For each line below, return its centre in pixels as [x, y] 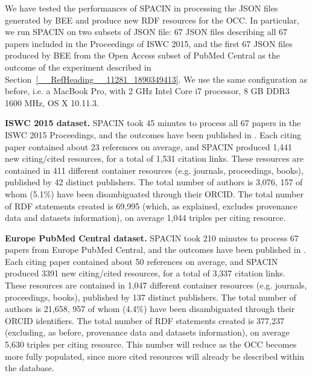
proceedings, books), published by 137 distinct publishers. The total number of [151, 297]
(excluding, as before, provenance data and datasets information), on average [147, 332]
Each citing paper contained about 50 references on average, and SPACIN [142, 261]
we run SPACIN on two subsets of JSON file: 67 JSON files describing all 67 [146, 32]
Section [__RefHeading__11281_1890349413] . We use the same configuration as [156, 79]
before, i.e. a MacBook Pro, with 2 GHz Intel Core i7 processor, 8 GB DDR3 [147, 91]
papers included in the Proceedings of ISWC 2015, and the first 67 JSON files [149, 43]
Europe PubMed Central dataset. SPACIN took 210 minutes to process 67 [152, 237]
